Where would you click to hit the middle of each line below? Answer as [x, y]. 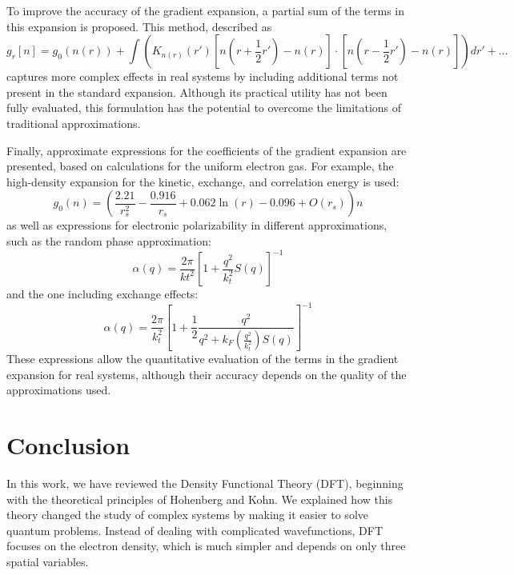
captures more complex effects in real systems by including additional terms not [203, 76]
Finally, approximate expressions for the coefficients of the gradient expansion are [207, 150]
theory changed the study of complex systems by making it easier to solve [187, 515]
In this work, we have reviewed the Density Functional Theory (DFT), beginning [205, 483]
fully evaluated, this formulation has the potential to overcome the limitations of [204, 108]
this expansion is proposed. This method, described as [139, 26]
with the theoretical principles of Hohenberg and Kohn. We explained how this [200, 499]
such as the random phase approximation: [109, 240]
